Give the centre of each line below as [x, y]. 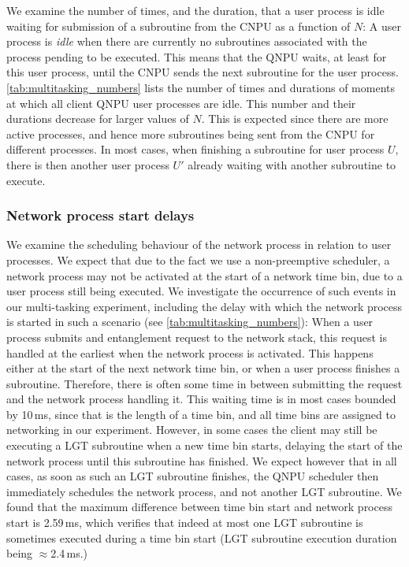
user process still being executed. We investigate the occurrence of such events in [201, 291]
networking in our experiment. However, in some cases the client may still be [192, 430]
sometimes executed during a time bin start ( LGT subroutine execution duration [202, 537]
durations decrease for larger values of [98, 119]
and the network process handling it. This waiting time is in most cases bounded [201, 399]
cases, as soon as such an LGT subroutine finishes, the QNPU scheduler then [193, 476]
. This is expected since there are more [295, 119]
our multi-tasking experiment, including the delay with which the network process [204, 306]
